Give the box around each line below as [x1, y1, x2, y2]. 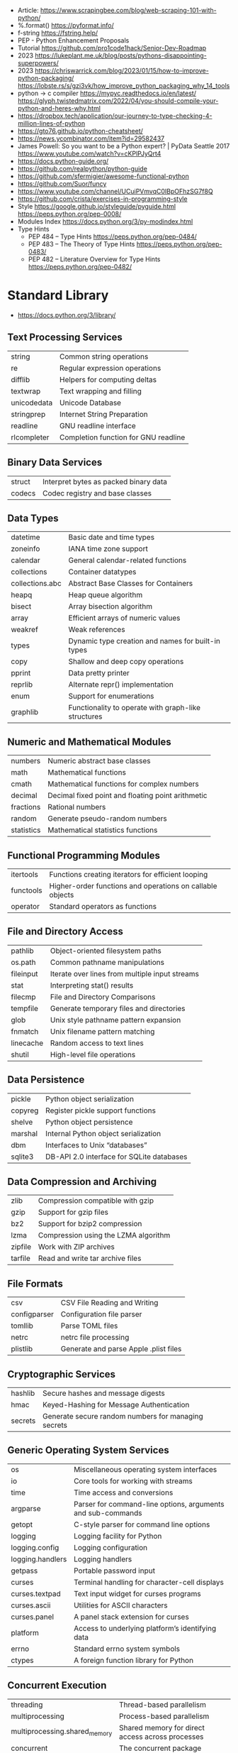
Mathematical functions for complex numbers [47, 779, 200, 789]
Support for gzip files [38, 1207, 108, 1217]
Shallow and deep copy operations [68, 657, 184, 667]
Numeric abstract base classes [47, 756, 151, 766]
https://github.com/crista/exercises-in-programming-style [17, 195, 188, 203]
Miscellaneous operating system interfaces [73, 1464, 217, 1474]
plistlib [11, 1344, 33, 1354]
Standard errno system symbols [73, 1644, 181, 1654]
